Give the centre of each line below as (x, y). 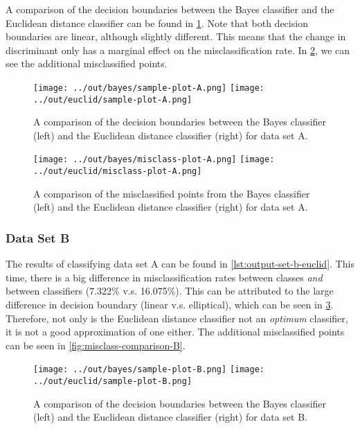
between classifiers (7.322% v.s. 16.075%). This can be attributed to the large (170, 291)
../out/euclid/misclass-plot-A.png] (118, 172)
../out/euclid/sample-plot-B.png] (113, 381)
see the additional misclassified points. (87, 63)
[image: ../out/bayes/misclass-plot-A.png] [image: (154, 160)
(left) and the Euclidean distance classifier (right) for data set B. (170, 417)
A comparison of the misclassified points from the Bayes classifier (172, 193)
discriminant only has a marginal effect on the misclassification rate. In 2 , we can (178, 50)
